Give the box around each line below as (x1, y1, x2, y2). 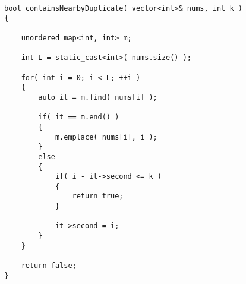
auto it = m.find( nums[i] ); (38, 93, 157, 102)
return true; (72, 192, 124, 201)
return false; (21, 261, 77, 270)
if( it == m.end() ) (38, 113, 119, 122)
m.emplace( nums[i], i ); (55, 132, 157, 141)
